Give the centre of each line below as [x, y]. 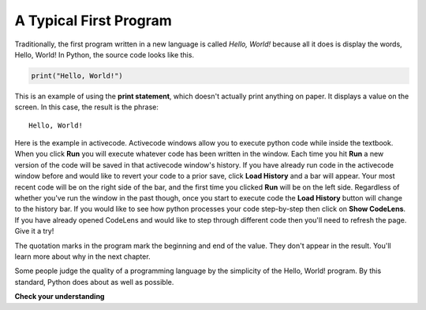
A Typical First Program [93, 20]
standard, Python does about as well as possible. [94, 282]
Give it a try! [34, 231]
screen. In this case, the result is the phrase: [87, 107]
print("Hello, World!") [77, 76]
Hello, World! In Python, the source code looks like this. [105, 54]
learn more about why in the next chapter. [82, 256]
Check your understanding [60, 297]
